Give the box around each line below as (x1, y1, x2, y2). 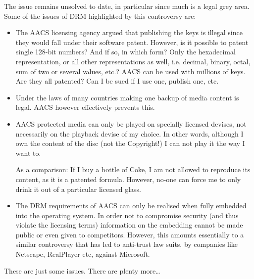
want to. (15, 147, 41, 158)
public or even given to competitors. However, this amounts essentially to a (15, 229, 244, 239)
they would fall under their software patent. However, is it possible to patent (15, 37, 249, 47)
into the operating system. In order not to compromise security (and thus (15, 210, 239, 220)
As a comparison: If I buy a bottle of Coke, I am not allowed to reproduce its (15, 164, 251, 175)
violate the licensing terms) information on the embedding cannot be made (15, 220, 243, 230)
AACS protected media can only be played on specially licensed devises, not (15, 118, 247, 129)
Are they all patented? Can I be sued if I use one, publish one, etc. (15, 76, 219, 86)
